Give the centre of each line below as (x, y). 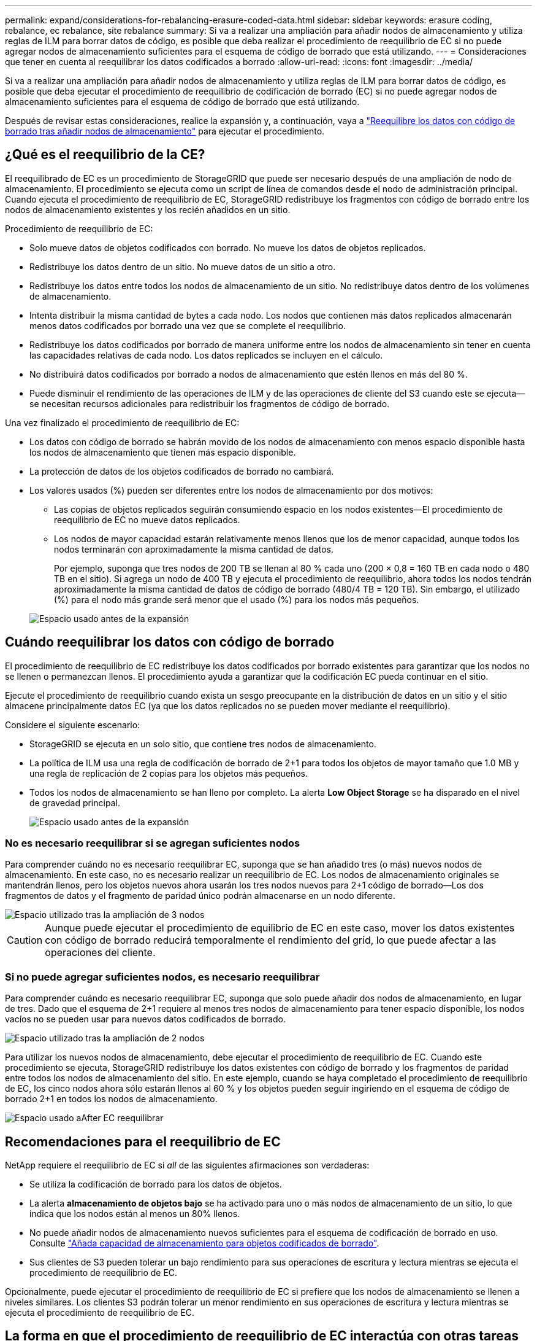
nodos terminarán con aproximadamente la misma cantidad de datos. (194, 549)
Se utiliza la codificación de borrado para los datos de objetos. (156, 1184)
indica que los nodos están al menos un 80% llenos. (135, 1214)
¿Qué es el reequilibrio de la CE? (105, 155)
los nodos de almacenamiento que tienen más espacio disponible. (163, 452)
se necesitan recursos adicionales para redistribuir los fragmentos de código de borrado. (210, 403)
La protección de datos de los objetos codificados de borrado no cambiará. (182, 471)
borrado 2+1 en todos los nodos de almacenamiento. (111, 1099)
